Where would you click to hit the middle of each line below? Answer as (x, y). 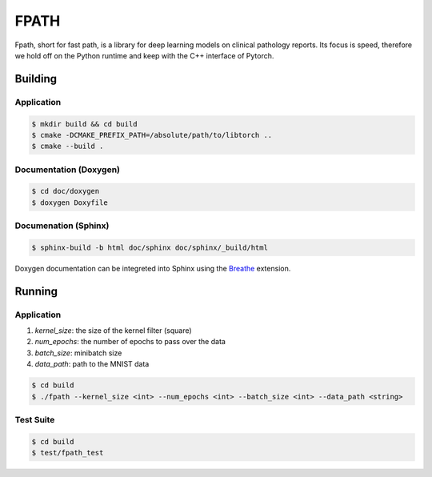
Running (36, 291)
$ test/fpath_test (68, 453)
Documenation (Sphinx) (62, 226)
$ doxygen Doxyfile (70, 202)
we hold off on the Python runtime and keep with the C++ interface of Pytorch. (144, 55)
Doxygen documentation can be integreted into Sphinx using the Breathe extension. (153, 268)
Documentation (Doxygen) (67, 170)
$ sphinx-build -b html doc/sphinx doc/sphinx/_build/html (150, 247)
